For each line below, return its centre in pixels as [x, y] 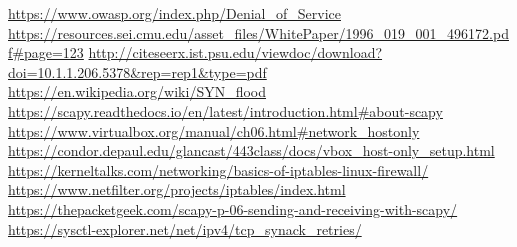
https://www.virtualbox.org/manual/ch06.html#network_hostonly [214, 130]
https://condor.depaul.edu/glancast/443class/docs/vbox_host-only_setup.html [251, 150]
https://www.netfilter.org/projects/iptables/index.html [177, 189]
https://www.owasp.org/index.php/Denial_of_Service [174, 13]
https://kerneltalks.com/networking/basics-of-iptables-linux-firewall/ [218, 169]
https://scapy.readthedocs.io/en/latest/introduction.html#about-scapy [225, 110]
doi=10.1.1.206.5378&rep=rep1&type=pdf [137, 71]
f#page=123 [46, 52]
